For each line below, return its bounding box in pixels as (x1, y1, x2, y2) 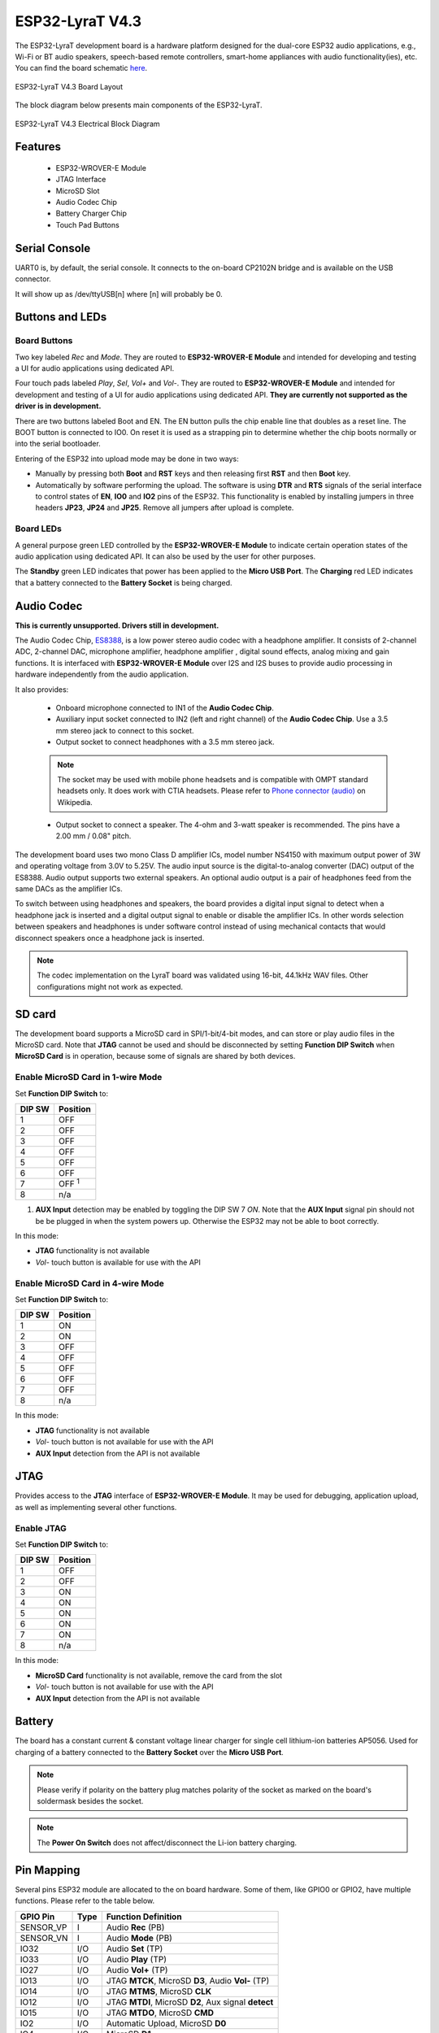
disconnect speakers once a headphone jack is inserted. (15, 933, 205, 942)
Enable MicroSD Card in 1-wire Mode (15, 1072, 163, 1083)
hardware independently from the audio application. (15, 669, 189, 679)
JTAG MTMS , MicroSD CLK (106, 1985, 212, 1996)
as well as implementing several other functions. (15, 1502, 177, 1512)
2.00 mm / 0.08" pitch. (55, 831, 132, 841)
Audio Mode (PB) (106, 1932, 172, 1944)
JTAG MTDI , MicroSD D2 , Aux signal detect (106, 1996, 274, 2008)
